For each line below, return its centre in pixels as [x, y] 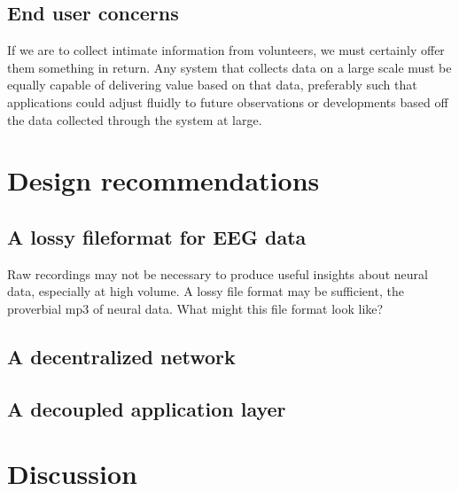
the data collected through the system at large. [135, 119]
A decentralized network [121, 356]
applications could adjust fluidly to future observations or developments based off [228, 101]
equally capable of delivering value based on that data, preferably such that [212, 85]
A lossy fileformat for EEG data [157, 236]
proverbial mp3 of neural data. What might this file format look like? [195, 308]
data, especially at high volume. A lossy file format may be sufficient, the [206, 291]
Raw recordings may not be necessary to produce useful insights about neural [218, 273]
